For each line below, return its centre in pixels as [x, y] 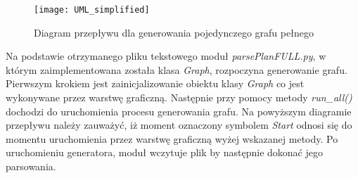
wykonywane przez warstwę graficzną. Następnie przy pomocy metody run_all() [179, 97]
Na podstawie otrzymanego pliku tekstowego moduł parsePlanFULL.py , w [166, 56]
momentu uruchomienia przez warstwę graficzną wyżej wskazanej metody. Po [172, 138]
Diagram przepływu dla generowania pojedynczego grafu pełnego [174, 32]
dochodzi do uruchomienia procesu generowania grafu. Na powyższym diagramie [179, 111]
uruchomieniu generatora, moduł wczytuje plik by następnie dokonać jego [164, 152]
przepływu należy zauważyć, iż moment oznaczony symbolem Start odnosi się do [179, 125]
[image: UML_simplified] [92, 10]
